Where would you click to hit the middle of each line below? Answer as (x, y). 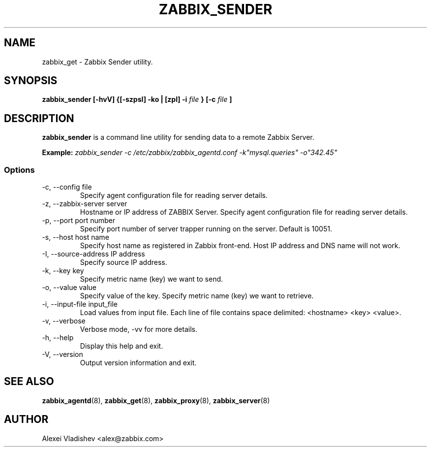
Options (19, 170)
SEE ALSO (29, 382)
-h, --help (58, 338)
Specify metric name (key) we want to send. (152, 279)
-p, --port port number (79, 221)
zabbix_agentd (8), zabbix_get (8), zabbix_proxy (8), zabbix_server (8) (156, 400)
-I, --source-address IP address (93, 254)
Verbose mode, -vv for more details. (139, 329)
